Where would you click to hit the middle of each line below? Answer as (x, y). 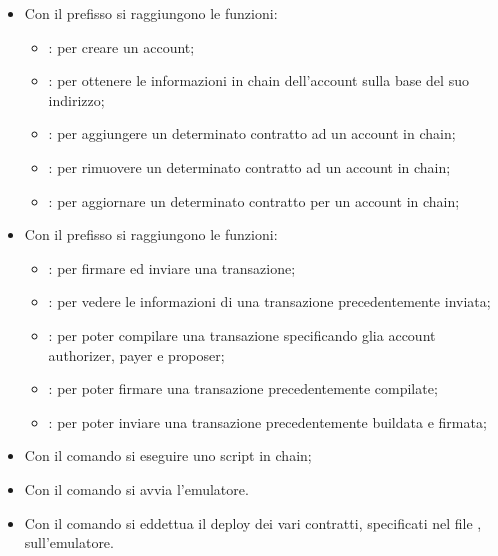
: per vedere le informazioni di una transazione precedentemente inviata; (269, 301)
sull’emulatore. (69, 542)
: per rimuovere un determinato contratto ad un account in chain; (249, 166)
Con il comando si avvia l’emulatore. (136, 488)
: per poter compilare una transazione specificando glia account (242, 334)
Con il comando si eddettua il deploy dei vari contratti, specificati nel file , (253, 522)
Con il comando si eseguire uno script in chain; (168, 455)
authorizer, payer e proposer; (136, 354)
